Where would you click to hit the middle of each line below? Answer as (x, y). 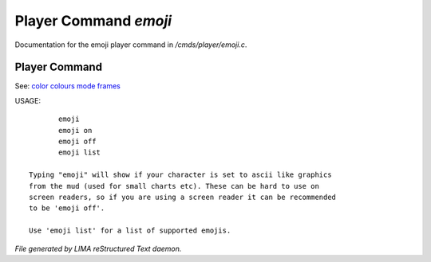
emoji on (75, 130)
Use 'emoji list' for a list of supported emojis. (130, 231)
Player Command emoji (93, 21)
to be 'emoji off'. (67, 208)
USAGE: (28, 100)
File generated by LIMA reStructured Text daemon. (98, 248)
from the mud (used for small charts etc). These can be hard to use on (174, 186)
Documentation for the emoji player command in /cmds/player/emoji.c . (131, 45)
